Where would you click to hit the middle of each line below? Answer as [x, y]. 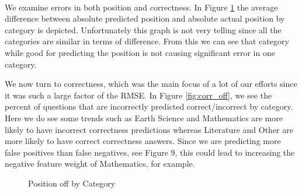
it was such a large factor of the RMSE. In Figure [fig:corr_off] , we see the [138, 95]
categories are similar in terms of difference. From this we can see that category [147, 41]
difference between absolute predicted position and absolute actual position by [145, 18]
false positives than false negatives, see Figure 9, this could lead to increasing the [150, 152]
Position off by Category [72, 183]
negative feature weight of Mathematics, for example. [100, 164]
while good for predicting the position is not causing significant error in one [140, 52]
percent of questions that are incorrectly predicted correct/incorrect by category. [149, 106]
